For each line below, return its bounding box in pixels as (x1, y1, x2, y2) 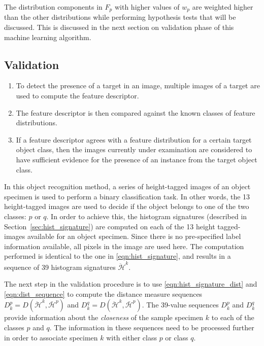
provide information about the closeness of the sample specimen (4, 312, 204, 323)
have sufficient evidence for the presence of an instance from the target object (16, 154, 257, 164)
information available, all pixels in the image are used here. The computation (4, 240, 244, 251)
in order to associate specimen (4, 332, 98, 342)
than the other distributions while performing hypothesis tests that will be (4, 12, 236, 22)
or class (165, 332, 188, 342)
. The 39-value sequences (142, 299, 219, 310)
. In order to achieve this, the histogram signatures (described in (46, 211, 247, 221)
